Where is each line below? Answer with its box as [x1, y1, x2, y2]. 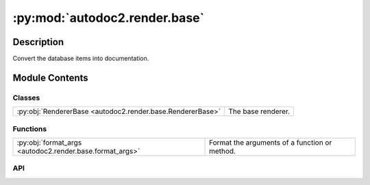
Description [12, 36, 64, 48]
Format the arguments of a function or [209, 137, 332, 147]
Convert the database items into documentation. [12, 55, 149, 63]
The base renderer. [228, 106, 291, 116]
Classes [12, 93, 40, 102]
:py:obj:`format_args [16, 137, 82, 147]
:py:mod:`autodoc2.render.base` [12, 10, 205, 25]
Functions [12, 124, 47, 133]
